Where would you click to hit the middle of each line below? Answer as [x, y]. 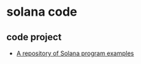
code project [34, 37]
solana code [42, 12]
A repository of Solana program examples [75, 53]
